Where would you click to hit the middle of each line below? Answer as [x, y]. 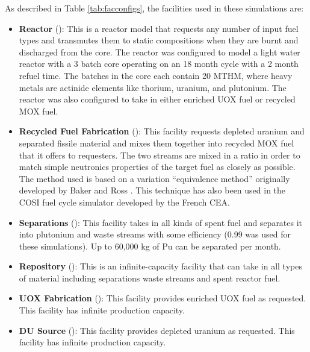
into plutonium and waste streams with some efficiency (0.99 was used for [155, 234]
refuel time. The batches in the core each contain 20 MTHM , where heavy [156, 75]
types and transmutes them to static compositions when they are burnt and [159, 40]
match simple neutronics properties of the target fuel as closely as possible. [157, 167]
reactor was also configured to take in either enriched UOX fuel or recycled [157, 99]
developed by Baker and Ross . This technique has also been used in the [152, 190]
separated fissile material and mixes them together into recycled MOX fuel [157, 143]
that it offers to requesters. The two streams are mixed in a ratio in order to [160, 155]
